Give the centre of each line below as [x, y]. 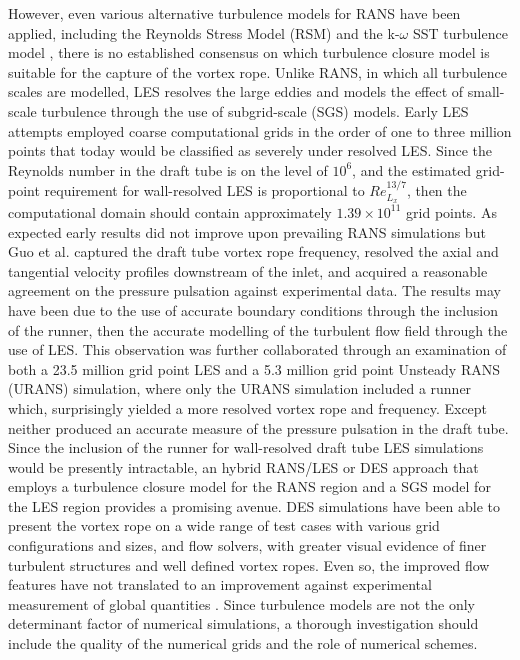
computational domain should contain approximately [170, 211]
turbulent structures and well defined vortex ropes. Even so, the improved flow [249, 564]
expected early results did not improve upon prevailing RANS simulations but [247, 231]
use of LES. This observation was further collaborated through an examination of [257, 349]
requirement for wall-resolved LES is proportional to [204, 190]
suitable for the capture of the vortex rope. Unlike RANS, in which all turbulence [258, 71]
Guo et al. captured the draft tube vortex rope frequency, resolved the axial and [253, 251]
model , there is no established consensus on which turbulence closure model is [249, 52]
